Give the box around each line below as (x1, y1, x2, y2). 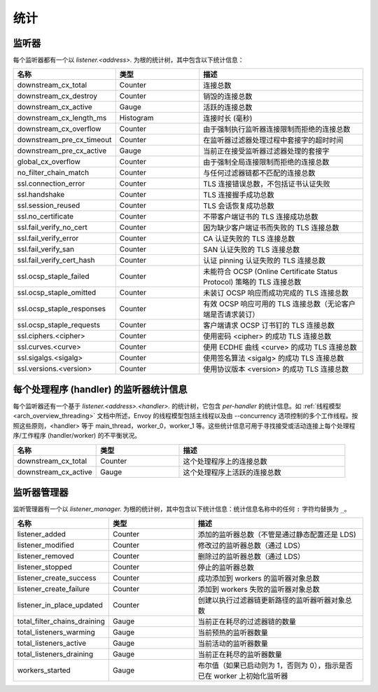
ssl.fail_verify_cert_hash (17, 256, 95, 265)
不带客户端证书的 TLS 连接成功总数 (203, 212, 318, 222)
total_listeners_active (17, 638, 87, 648)
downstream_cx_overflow (17, 124, 101, 134)
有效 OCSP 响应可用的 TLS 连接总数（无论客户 (203, 299, 356, 309)
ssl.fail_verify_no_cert (17, 223, 87, 233)
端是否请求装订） (203, 310, 260, 319)
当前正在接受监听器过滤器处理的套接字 (203, 146, 330, 156)
